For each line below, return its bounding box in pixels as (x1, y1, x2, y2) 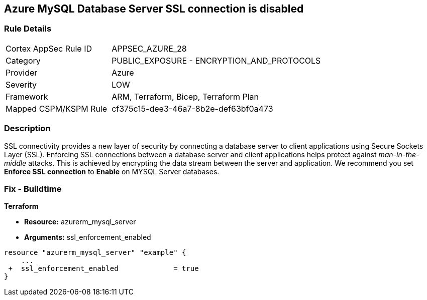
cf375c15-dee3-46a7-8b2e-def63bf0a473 (112, 103, 273, 114)
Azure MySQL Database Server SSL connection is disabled (4, 3, 304, 15)
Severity (6, 79, 37, 90)
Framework (6, 91, 48, 102)
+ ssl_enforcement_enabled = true (8, 264, 199, 273)
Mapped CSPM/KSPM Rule (6, 103, 108, 114)
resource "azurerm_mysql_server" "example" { (4, 248, 186, 257)
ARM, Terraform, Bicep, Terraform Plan (112, 91, 259, 102)
